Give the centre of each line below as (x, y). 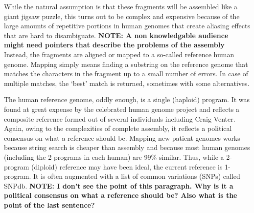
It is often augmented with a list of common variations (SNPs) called (137, 176)
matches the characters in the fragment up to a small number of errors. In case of (126, 74)
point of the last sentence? (49, 204)
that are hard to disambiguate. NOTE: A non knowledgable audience (116, 35)
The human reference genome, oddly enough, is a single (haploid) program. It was (127, 99)
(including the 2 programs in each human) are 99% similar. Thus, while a (114, 157)
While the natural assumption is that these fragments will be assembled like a (121, 6)
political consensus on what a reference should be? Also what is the (121, 195)
